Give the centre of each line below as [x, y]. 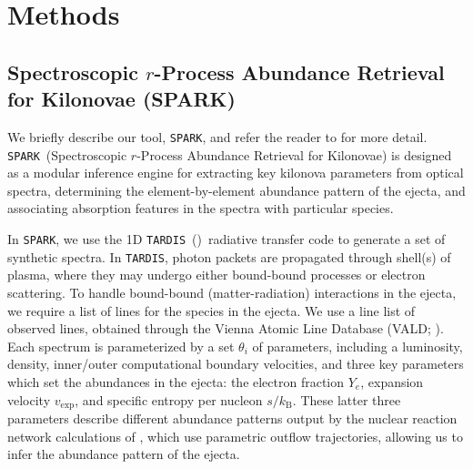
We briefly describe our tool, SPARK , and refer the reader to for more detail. [217, 136]
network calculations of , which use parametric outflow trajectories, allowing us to [235, 436]
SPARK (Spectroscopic [67, 154]
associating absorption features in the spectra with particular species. [201, 208]
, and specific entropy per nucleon [169, 399]
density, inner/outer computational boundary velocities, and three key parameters [236, 364]
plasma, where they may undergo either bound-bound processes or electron [216, 275]
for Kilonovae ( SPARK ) [121, 99]
